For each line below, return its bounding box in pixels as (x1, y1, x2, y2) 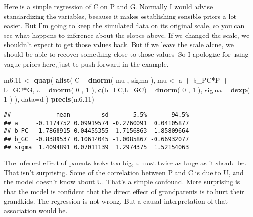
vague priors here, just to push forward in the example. (4, 58, 169, 69)
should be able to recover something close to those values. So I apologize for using (4, 49, 249, 59)
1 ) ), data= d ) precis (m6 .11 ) (4, 94, 94, 104)
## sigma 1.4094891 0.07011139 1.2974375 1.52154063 (4, 144, 189, 151)
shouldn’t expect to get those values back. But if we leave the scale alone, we (4, 39, 234, 50)
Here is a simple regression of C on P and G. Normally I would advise (4, 1, 213, 11)
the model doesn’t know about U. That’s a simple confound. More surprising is (4, 177, 240, 187)
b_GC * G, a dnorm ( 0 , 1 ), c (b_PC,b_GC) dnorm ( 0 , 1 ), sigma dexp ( (4, 84, 250, 94)
